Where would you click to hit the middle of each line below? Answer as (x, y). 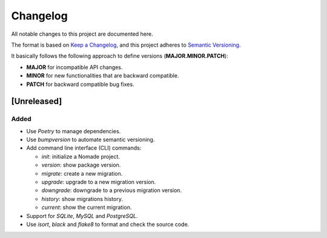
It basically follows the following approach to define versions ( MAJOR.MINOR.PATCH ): (120, 56)
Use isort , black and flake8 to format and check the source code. (108, 224)
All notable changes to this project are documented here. (82, 34)
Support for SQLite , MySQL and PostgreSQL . (82, 216)
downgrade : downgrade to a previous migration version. (111, 190)
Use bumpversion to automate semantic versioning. (91, 140)
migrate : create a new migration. (82, 173)
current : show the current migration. (87, 207)
